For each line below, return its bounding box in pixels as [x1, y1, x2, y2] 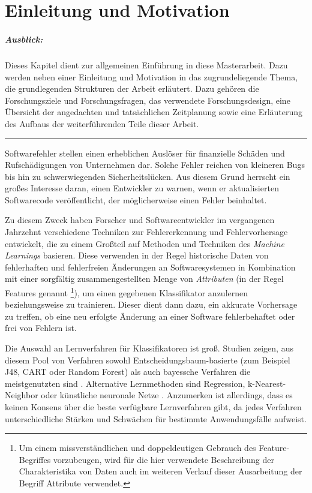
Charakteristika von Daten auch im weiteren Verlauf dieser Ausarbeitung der [19, 465, 302, 477]
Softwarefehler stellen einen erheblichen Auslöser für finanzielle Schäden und [5, 146, 285, 159]
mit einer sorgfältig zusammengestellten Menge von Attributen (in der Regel [5, 272, 284, 285]
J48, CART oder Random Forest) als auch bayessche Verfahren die [5, 365, 251, 378]
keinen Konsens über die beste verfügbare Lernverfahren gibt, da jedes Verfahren [5, 401, 302, 413]
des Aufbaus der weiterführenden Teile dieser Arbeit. [5, 117, 199, 130]
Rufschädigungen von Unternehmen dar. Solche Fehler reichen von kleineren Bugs [5, 158, 305, 171]
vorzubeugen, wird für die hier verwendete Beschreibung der [53, 453, 274, 465]
